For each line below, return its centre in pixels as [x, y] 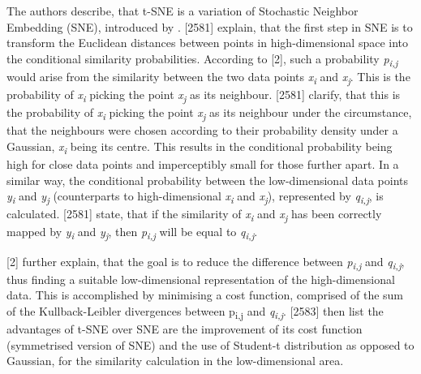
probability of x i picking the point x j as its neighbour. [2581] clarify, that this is [204, 95]
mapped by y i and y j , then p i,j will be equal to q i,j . [132, 233]
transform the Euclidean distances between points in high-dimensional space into [208, 43]
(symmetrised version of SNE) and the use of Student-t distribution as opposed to [210, 344]
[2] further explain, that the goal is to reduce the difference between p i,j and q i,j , [206, 262]
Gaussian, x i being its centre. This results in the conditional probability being [200, 147]
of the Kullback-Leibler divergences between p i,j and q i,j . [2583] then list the [195, 312]
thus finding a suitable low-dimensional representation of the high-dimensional [201, 279]
